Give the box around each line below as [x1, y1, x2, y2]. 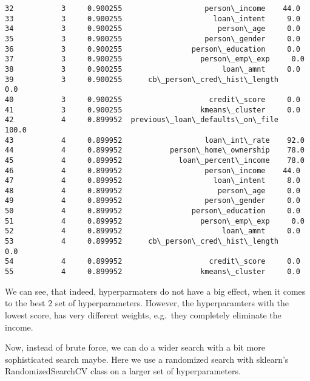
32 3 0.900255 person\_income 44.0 [5, 4, 300, 13]
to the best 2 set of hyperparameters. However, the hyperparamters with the [5, 297, 289, 309]
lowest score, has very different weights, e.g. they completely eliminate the [5, 308, 281, 321]
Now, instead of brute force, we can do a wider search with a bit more [5, 341, 265, 354]
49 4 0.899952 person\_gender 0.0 [5, 196, 300, 205]
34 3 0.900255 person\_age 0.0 [5, 24, 300, 33]
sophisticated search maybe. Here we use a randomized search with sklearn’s [5, 352, 289, 365]
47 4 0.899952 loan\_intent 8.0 [5, 176, 300, 185]
